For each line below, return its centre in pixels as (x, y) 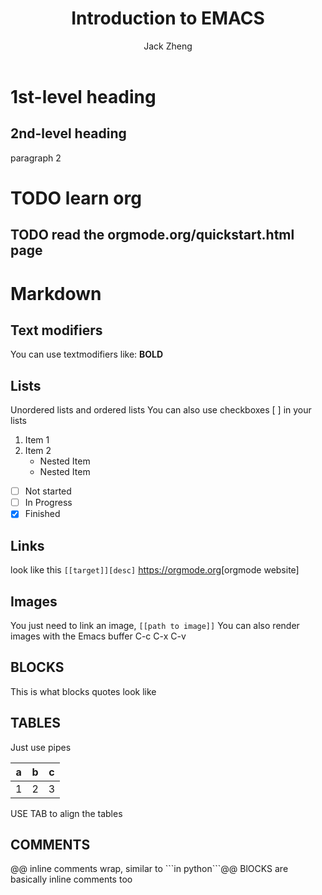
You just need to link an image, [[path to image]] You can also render (155, 625)
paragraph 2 (36, 158)
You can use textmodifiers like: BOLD (87, 354)
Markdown (56, 293)
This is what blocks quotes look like (83, 691)
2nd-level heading (68, 133)
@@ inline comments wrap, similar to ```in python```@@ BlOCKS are (149, 869)
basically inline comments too (71, 879)
